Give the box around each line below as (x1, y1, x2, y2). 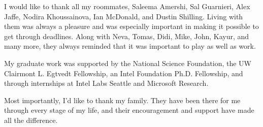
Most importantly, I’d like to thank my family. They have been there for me (4, 94, 241, 105)
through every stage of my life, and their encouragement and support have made (4, 105, 254, 115)
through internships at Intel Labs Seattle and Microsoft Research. (4, 78, 209, 88)
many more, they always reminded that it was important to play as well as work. (4, 41, 256, 51)
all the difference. (4, 114, 58, 125)
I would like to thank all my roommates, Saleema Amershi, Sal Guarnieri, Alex (4, 1, 250, 11)
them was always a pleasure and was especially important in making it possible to (4, 21, 259, 31)
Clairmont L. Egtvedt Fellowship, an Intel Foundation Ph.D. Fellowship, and (4, 68, 243, 78)
